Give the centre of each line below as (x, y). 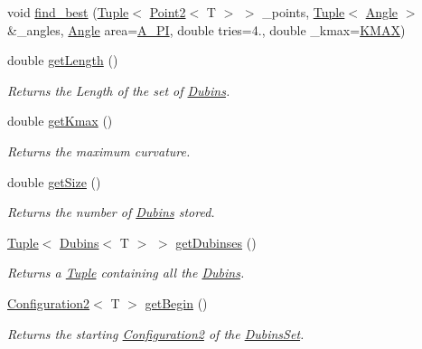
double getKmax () (60, 121)
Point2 (168, 12)
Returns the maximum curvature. (99, 151)
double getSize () (54, 181)
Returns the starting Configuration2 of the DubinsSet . (156, 333)
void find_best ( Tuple (68, 12)
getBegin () (176, 302)
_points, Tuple (304, 12)
